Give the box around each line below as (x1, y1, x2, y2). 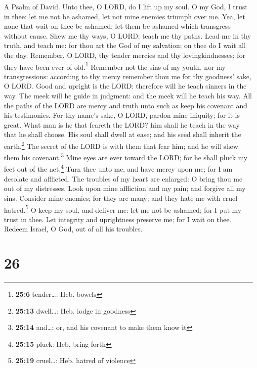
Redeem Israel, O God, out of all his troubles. (4, 224, 143, 234)
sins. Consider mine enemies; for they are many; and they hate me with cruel (4, 192, 238, 203)
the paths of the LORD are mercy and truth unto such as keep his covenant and (4, 100, 248, 110)
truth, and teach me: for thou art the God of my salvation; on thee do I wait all (4, 40, 246, 50)
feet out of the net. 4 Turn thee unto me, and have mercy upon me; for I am (4, 162, 233, 174)
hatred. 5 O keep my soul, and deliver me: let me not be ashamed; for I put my (4, 203, 242, 215)
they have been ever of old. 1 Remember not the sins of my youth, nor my (4, 60, 226, 72)
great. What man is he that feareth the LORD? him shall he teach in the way (4, 119, 240, 130)
